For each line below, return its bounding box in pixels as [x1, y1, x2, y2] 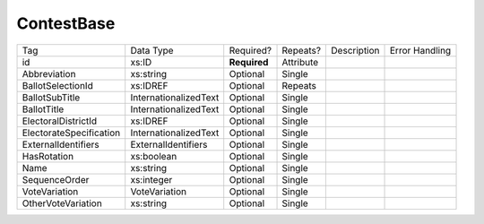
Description [331, 44, 380, 56]
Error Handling [390, 44, 452, 56]
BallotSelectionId [22, 79, 93, 91]
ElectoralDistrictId [22, 115, 98, 127]
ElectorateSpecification [22, 126, 121, 139]
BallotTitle [22, 103, 65, 116]
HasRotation [22, 150, 74, 162]
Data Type [130, 44, 174, 56]
